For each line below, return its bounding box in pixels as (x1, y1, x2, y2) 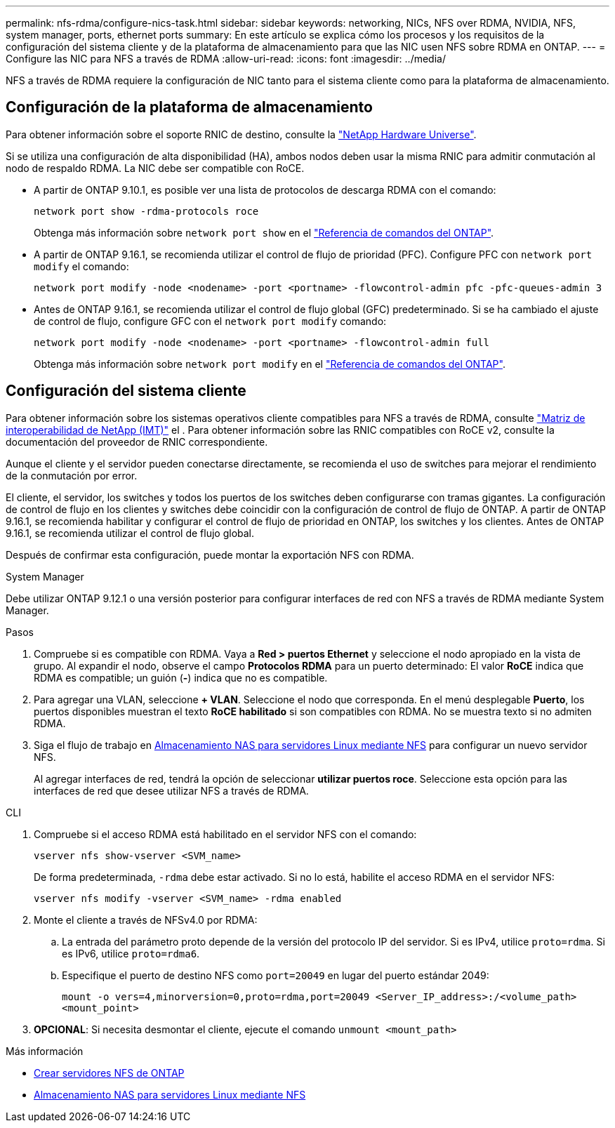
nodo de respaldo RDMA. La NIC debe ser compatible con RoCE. (6, 161, 305, 174)
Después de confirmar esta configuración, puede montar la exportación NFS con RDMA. (6, 548, 414, 561)
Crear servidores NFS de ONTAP (34, 1066, 185, 1079)
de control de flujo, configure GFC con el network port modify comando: (34, 314, 387, 327)
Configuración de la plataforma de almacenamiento (6, 98, 373, 117)
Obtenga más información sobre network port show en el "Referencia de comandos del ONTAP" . (34, 226, 494, 239)
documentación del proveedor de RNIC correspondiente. (6, 435, 268, 448)
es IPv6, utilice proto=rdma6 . (62, 947, 200, 960)
